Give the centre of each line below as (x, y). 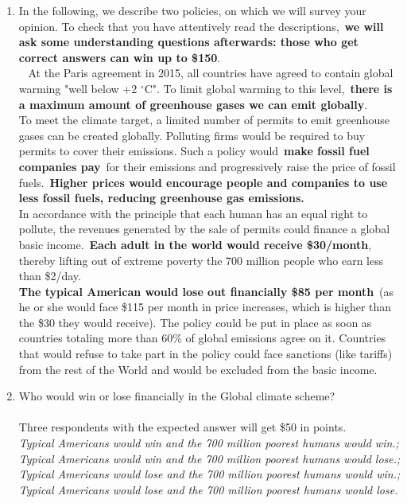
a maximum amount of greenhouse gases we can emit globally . (193, 104)
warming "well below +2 (78, 88)
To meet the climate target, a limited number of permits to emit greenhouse (204, 120)
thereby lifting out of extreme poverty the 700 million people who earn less (201, 260)
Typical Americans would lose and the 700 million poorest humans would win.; (209, 474)
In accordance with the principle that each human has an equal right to (193, 213)
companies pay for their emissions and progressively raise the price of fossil (207, 166)
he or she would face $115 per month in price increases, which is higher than (205, 307)
